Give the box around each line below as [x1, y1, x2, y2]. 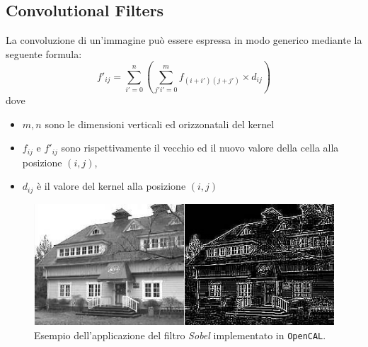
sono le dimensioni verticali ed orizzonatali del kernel [45, 116, 275, 131]
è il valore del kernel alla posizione [36, 178, 186, 193]
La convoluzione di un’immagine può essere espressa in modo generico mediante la [6, 33, 362, 47]
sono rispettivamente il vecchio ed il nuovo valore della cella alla [61, 140, 339, 155]
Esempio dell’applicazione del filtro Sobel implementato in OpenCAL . [34, 327, 326, 342]
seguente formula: [6, 46, 82, 61]
